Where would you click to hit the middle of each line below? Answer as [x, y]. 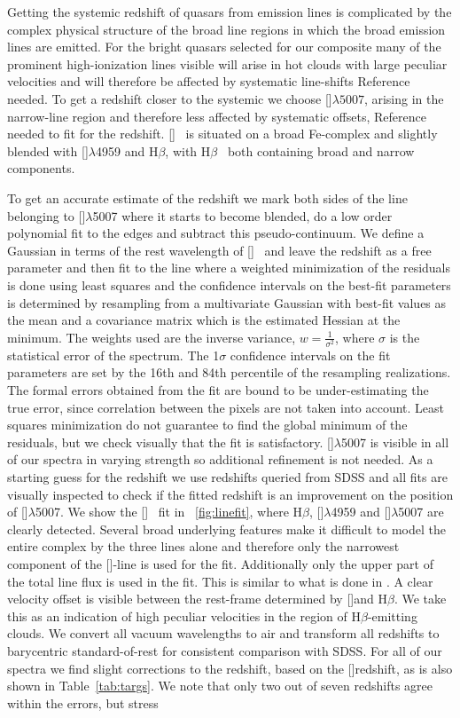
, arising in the [404, 98]
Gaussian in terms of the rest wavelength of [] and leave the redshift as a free [219, 250]
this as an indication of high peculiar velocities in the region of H [184, 615]
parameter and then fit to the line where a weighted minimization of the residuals [229, 268]
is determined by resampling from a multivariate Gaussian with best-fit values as [227, 302]
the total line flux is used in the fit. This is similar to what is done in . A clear [220, 581]
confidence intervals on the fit [310, 355]
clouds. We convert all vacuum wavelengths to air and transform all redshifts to [223, 633]
